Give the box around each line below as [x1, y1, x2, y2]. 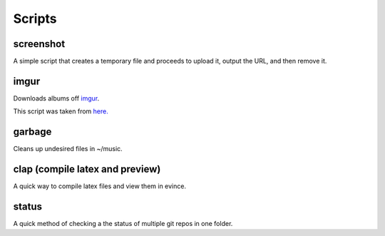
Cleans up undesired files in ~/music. [13, 145, 123, 153]
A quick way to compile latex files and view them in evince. [13, 182, 187, 190]
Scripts [13, 11, 57, 26]
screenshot [13, 38, 66, 50]
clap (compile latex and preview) [13, 163, 161, 175]
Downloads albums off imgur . [13, 93, 100, 103]
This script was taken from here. [13, 107, 108, 116]
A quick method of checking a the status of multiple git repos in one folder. [13, 220, 233, 228]
